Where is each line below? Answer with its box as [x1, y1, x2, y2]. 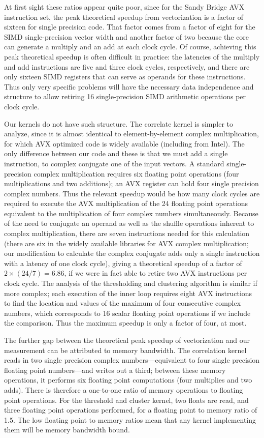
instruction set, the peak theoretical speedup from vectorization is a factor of [4, 11, 244, 22]
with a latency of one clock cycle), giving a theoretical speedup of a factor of [4, 257, 242, 268]
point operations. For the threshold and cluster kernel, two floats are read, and [4, 394, 249, 405]
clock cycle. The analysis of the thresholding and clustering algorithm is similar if [4, 278, 257, 288]
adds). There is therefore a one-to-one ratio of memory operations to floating [4, 384, 243, 395]
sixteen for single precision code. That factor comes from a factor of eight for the [4, 21, 255, 32]
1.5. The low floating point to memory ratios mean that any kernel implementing [4, 414, 256, 425]
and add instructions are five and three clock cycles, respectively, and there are [4, 61, 250, 72]
